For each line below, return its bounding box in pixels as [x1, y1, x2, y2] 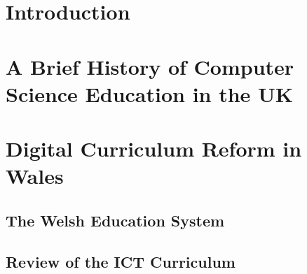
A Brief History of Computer [6, 52, 294, 80]
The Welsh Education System [6, 209, 225, 231]
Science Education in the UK [6, 79, 294, 108]
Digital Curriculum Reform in [6, 134, 302, 163]
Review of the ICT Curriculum [6, 250, 236, 272]
